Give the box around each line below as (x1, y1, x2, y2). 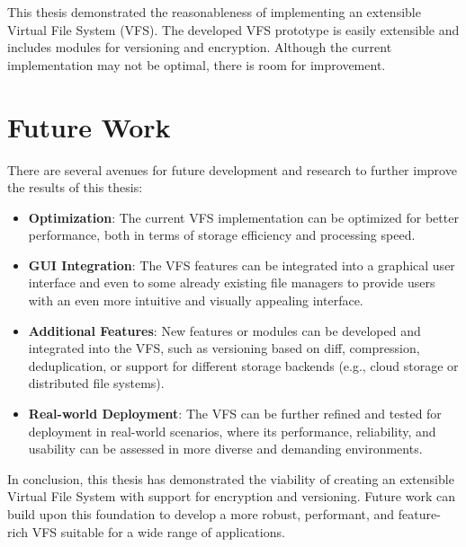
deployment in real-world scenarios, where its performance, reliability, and (28, 421, 436, 440)
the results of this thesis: (7, 178, 143, 197)
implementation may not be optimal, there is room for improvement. (7, 55, 386, 74)
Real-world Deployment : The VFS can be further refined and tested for (28, 404, 442, 423)
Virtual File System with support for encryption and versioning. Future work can (7, 487, 455, 506)
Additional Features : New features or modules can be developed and (28, 321, 421, 340)
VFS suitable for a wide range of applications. (31, 522, 285, 541)
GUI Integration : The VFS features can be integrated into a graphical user (28, 255, 455, 274)
